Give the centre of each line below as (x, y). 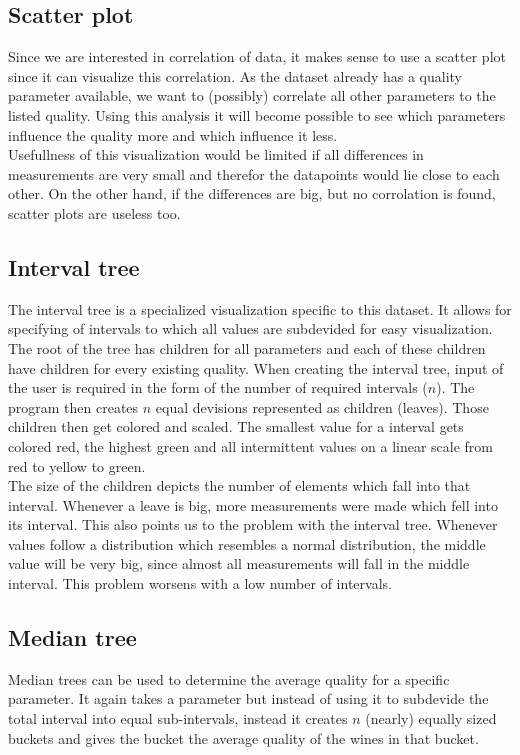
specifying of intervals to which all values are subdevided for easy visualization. (250, 328)
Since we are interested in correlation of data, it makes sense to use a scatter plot (257, 56)
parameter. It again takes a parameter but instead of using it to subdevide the (248, 698)
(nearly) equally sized (431, 718)
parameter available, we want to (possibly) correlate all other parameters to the (252, 95)
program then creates (73, 406)
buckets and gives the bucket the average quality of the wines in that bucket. (243, 737)
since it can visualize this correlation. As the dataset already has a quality (235, 75)
